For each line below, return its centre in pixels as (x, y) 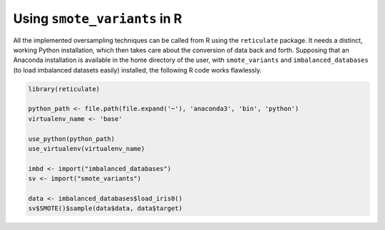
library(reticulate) (64, 89)
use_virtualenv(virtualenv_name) (87, 149)
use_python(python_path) (72, 138)
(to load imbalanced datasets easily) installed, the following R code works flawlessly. (137, 70)
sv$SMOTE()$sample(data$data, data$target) (106, 209)
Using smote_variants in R (98, 19)
